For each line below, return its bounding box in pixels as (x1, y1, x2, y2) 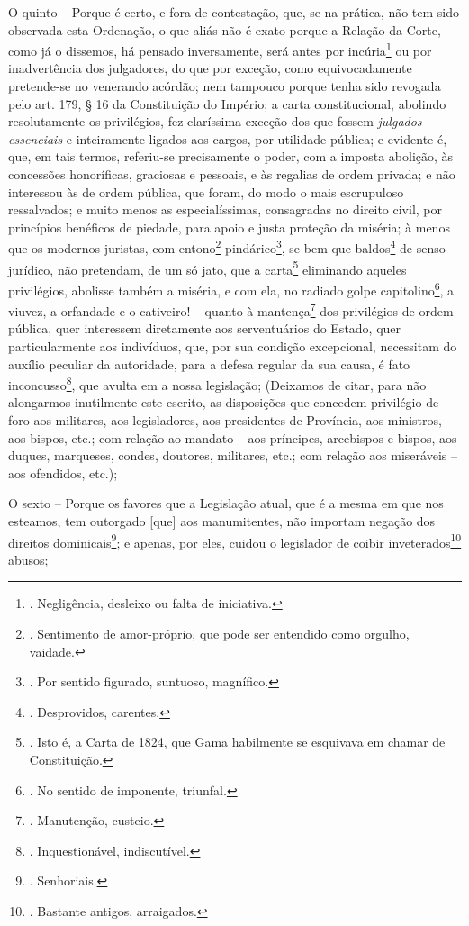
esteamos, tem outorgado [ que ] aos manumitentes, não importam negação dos (8, 511, 436, 530)
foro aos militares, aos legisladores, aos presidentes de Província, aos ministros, (8, 411, 442, 429)
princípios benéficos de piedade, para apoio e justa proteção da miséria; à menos (8, 217, 450, 236)
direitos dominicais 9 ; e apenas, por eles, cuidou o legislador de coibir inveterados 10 (8, 530, 462, 551)
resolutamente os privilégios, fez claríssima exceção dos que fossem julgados (8, 112, 422, 131)
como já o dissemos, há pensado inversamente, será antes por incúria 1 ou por (8, 39, 432, 59)
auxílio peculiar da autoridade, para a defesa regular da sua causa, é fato (8, 354, 410, 373)
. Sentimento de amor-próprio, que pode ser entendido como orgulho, (29, 624, 410, 642)
